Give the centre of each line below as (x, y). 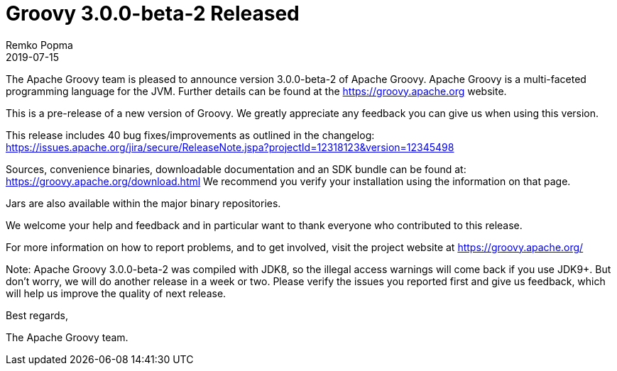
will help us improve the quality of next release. (116, 293)
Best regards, (37, 315)
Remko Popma (39, 45)
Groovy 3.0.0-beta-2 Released (153, 13)
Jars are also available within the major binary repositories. (143, 203)
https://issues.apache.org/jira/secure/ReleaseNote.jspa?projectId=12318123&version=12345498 (230, 147)
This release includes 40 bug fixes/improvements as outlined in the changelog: (190, 135)
